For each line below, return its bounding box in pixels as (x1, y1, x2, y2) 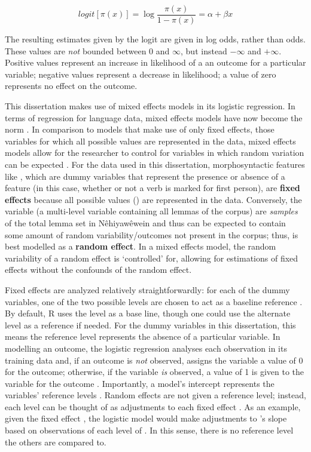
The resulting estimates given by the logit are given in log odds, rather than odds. (5, 33, 306, 45)
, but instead (181, 44, 227, 57)
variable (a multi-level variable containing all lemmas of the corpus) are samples (5, 205, 298, 217)
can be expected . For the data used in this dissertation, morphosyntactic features (5, 158, 305, 170)
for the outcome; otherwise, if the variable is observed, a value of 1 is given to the (5, 365, 304, 378)
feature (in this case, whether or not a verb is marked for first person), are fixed (5, 182, 300, 194)
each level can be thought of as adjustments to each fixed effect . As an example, (5, 400, 301, 413)
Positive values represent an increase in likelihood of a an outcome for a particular (5, 56, 306, 69)
